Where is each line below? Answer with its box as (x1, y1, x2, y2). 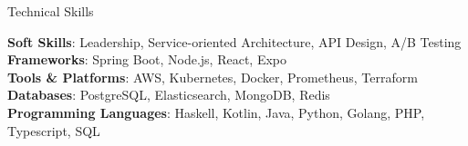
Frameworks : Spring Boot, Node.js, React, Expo (7, 50, 287, 69)
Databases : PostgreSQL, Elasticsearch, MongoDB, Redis (7, 85, 330, 104)
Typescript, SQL (7, 121, 100, 140)
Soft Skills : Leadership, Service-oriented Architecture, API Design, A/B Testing (7, 32, 462, 51)
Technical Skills (7, 2, 94, 20)
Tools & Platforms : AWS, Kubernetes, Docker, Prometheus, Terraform (7, 67, 418, 86)
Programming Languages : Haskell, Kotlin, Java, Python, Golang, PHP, (7, 102, 425, 122)
